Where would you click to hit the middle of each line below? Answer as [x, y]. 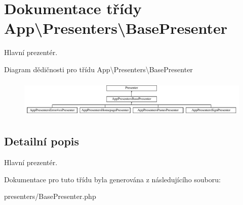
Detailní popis [42, 141]
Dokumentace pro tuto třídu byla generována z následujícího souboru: [112, 179]
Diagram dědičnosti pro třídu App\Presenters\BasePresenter [98, 69]
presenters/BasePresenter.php [50, 196]
